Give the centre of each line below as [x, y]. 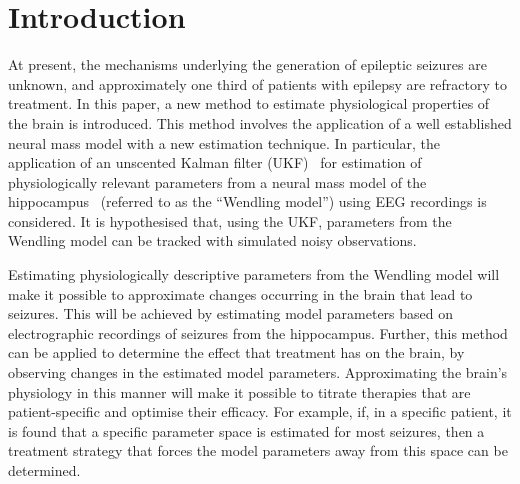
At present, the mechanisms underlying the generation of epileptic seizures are [247, 64]
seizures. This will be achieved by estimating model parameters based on [231, 313]
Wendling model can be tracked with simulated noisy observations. [212, 240]
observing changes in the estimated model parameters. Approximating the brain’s [258, 372]
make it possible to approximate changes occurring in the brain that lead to [240, 293]
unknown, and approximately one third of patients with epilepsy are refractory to [257, 83]
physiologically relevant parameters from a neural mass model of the [217, 181]
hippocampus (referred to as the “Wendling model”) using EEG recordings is [247, 201]
